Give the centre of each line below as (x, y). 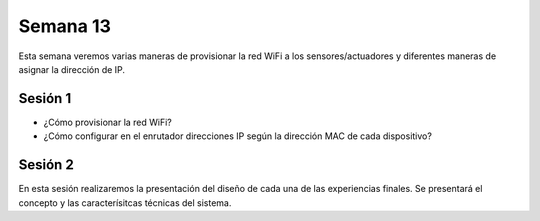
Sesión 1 (45, 98)
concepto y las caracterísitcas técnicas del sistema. (125, 202)
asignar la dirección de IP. (71, 69)
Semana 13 (65, 26)
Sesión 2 (46, 165)
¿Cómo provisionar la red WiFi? (107, 122)
